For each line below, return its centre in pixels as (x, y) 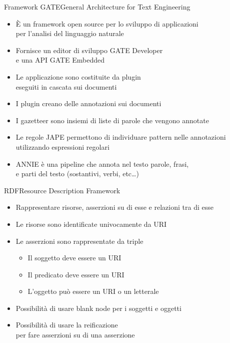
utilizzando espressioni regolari (62, 146)
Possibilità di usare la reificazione (67, 325)
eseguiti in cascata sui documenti (66, 86)
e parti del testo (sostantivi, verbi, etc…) (77, 174)
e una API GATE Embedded (60, 60)
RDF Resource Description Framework (62, 190)
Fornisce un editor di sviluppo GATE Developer (89, 50)
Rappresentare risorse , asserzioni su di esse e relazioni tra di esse (114, 207)
